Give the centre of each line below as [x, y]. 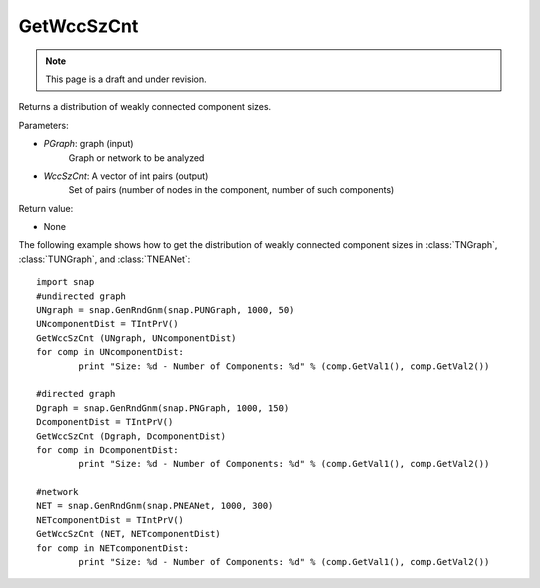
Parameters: [43, 125]
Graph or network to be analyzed [136, 157]
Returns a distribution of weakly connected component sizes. [145, 107]
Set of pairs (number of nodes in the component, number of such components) [231, 190]
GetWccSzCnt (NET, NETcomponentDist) [129, 534]
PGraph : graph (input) [88, 144]
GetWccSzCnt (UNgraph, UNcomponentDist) [136, 338]
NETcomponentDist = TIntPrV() [110, 519]
